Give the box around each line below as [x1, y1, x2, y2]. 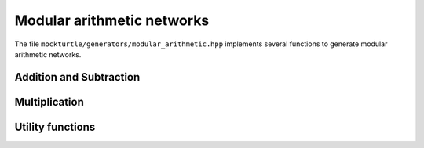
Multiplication [14, 95, 84, 109]
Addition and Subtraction [14, 70, 141, 84]
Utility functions [14, 120, 96, 133]
